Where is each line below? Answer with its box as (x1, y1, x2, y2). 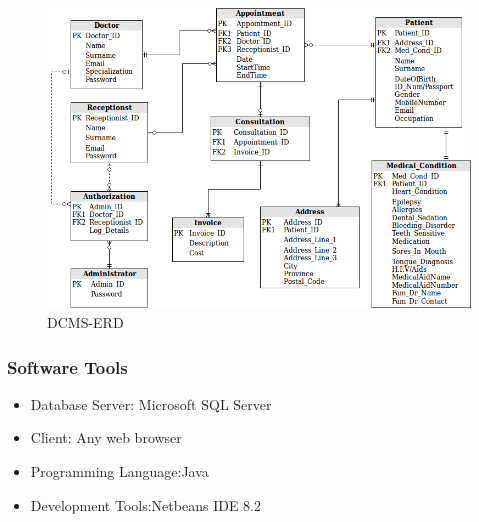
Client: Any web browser (30, 427, 182, 448)
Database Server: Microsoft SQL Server (30, 393, 272, 414)
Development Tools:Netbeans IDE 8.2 (30, 494, 261, 515)
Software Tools (7, 354, 128, 379)
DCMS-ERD (47, 312, 124, 333)
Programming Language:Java (30, 461, 209, 482)
